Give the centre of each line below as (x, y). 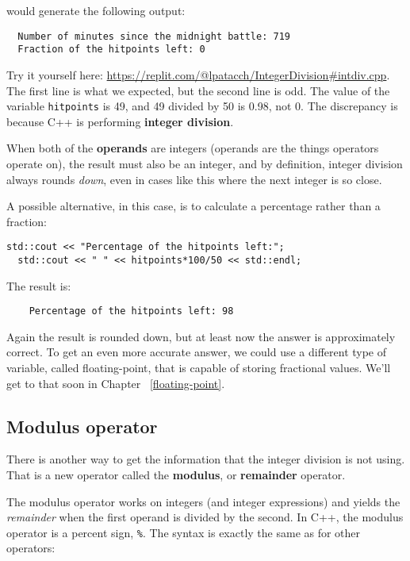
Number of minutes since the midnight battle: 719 (154, 36)
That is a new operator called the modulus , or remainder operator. (176, 475)
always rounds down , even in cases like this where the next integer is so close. (194, 179)
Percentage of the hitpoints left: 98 (131, 311)
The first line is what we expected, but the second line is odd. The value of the (198, 90)
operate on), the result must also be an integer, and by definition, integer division (205, 163)
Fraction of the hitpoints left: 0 (111, 50)
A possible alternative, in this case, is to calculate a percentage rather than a (194, 206)
